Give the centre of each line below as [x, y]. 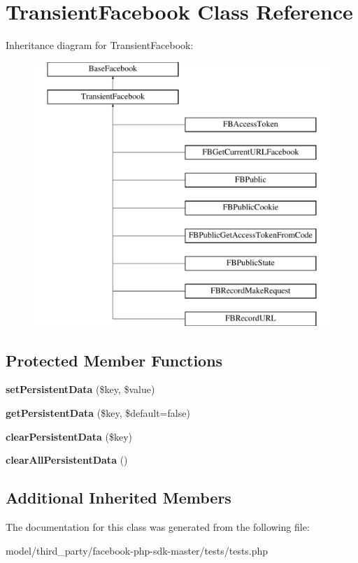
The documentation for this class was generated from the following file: [158, 527]
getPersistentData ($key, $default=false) [98, 413]
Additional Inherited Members [119, 498]
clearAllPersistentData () [67, 460]
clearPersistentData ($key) [69, 436]
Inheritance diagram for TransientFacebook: [100, 45]
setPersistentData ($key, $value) [80, 389]
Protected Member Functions [114, 360]
